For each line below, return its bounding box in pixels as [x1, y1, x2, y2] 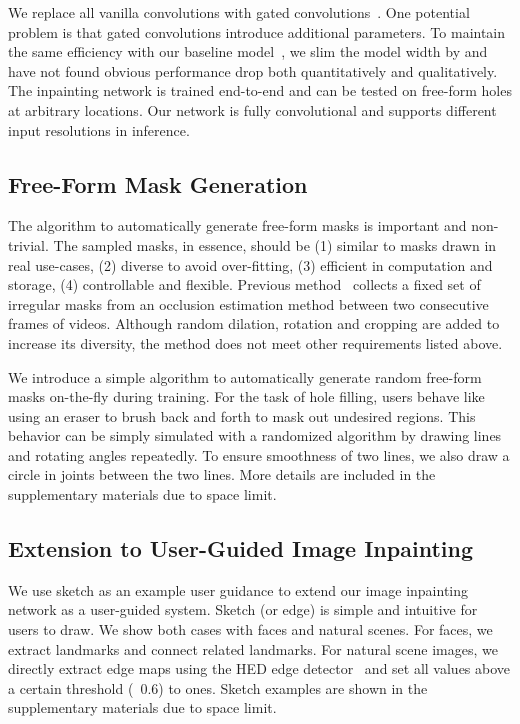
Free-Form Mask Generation [8, 168, 308, 199]
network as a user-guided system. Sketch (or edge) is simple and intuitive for [8, 599, 478, 620]
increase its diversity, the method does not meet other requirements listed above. [8, 332, 503, 353]
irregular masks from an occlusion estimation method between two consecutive [8, 293, 489, 314]
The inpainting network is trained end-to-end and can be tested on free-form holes [8, 80, 512, 101]
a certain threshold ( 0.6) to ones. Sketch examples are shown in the [8, 677, 428, 698]
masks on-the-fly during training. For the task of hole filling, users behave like [8, 386, 485, 407]
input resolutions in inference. [8, 119, 190, 140]
